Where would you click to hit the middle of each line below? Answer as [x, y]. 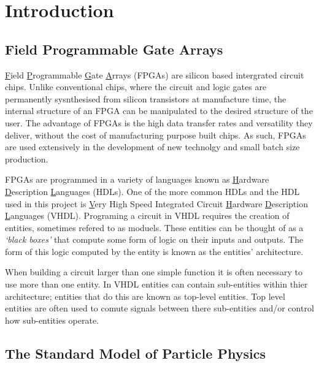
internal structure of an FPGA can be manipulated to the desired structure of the [159, 111]
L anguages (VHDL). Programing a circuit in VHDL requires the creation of [147, 215]
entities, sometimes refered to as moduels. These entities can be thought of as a [154, 227]
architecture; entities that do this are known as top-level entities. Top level [145, 296]
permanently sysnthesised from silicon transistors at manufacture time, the [146, 98]
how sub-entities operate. [52, 320]
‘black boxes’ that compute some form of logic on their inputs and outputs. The [154, 239]
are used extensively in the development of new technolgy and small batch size [152, 147]
